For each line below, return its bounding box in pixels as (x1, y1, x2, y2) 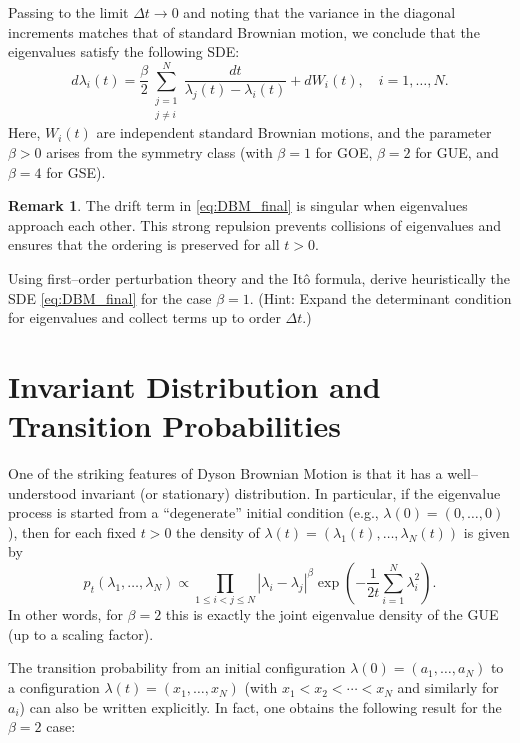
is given (463, 521, 510, 542)
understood (8, 482, 77, 503)
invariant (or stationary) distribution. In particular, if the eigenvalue (81, 482, 501, 503)
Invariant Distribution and (8, 365, 381, 406)
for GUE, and (415, 141, 499, 162)
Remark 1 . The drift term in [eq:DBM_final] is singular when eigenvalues (8, 195, 468, 216)
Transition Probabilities (8, 405, 341, 446)
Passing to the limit (8, 2, 129, 22)
